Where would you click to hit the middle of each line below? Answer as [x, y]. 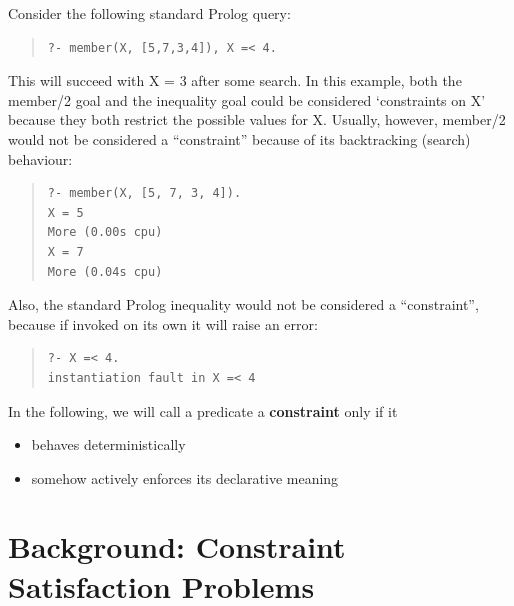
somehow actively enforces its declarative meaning [185, 477]
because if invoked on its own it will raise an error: [163, 323]
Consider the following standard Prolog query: [149, 13]
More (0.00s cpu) [105, 232]
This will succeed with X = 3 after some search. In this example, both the [235, 80]
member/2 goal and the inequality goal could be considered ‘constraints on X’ [247, 99]
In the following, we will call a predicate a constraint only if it [203, 410]
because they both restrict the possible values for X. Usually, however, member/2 [257, 119]
